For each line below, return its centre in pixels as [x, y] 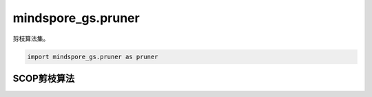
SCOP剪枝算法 [44, 78]
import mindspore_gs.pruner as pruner [93, 56]
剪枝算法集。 [31, 39]
